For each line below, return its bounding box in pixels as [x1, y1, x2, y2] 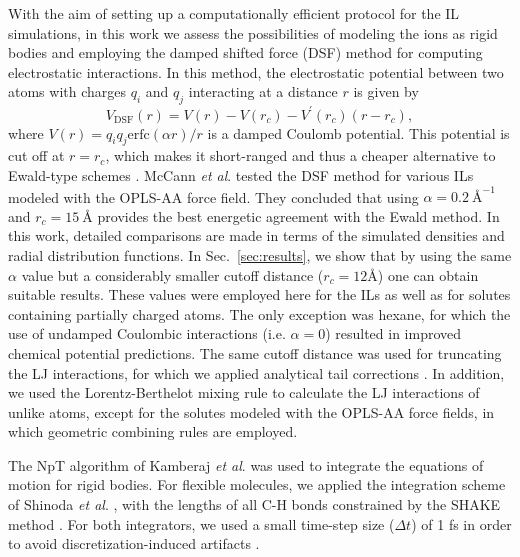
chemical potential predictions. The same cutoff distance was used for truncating [8, 342, 502, 363]
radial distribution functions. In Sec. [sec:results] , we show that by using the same [8, 244, 512, 265]
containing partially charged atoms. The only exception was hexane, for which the [8, 303, 511, 324]
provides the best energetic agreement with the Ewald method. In [97, 205, 500, 226]
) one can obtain [377, 264, 479, 285]
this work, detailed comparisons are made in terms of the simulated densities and [8, 225, 505, 246]
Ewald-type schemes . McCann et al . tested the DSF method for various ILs [8, 165, 474, 186]
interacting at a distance [188, 81, 338, 102]
